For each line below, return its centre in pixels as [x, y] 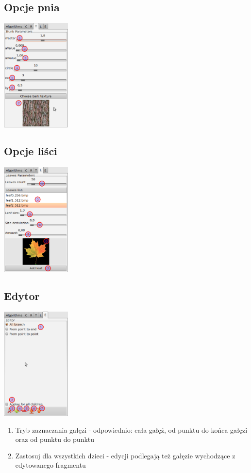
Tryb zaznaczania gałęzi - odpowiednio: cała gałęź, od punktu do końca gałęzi [131, 429]
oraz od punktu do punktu [55, 439]
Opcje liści [31, 151]
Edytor [22, 296]
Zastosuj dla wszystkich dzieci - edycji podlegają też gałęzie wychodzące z [125, 455]
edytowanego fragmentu [50, 465]
